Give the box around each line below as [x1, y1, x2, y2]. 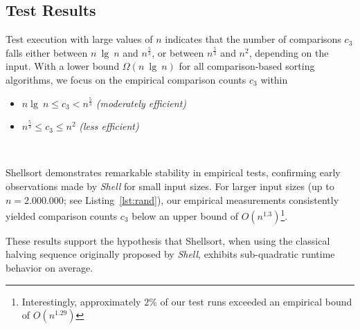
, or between [152, 45, 204, 59]
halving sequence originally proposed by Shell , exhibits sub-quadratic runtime [6, 247, 335, 261]
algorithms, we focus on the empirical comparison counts [6, 72, 246, 86]
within [260, 72, 288, 86]
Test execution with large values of [6, 32, 153, 46]
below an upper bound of [132, 208, 238, 223]
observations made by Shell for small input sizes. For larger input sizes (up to [6, 178, 334, 193]
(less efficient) [79, 119, 139, 133]
